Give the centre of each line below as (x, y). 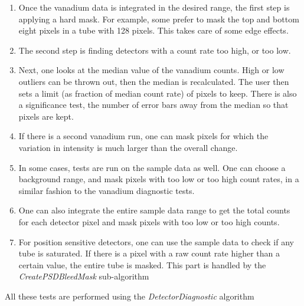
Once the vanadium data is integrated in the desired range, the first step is (154, 7)
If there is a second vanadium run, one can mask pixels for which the (143, 136)
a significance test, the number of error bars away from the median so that (153, 105)
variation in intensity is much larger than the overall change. (128, 147)
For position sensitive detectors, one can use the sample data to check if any (156, 241)
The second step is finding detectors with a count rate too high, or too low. (155, 50)
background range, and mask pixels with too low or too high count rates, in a (159, 179)
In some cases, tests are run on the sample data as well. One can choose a (152, 167)
